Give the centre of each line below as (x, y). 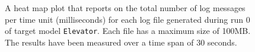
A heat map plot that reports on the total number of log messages (125, 8)
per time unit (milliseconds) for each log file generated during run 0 (128, 19)
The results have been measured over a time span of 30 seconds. (121, 42)
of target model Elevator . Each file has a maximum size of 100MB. (128, 31)
